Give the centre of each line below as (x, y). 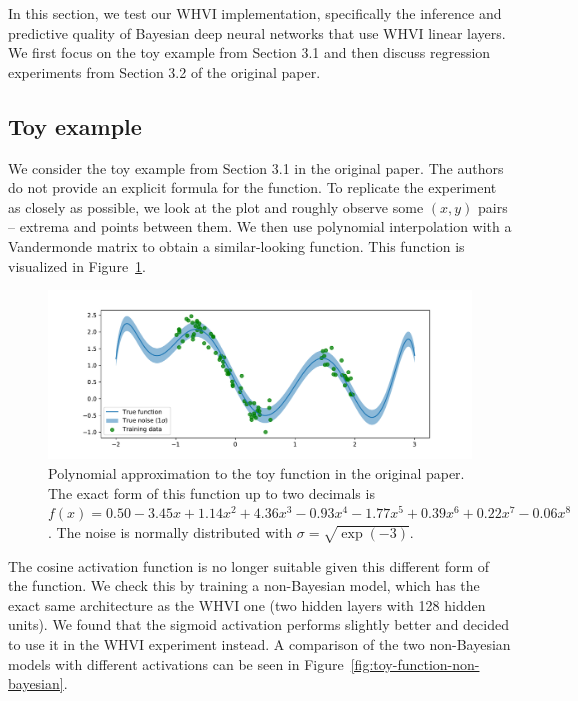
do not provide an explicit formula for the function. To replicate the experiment (252, 187)
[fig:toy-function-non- (415, 663)
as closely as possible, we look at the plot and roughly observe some (216, 206)
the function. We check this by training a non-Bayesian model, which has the (244, 585)
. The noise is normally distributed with (170, 531)
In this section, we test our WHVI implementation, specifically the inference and (255, 13)
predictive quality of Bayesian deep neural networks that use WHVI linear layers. (257, 32)
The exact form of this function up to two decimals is (211, 492)
